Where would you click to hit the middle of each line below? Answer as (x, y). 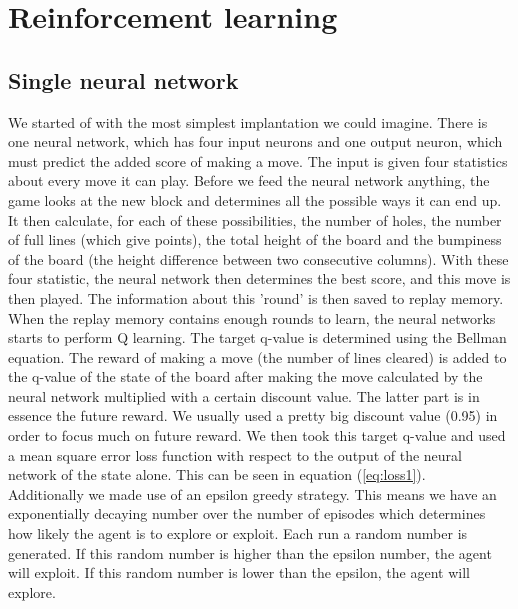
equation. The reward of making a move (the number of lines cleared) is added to (257, 356)
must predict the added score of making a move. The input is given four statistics (258, 160)
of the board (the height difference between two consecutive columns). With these (258, 258)
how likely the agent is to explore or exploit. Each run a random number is (238, 533)
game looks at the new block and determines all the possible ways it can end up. (255, 199)
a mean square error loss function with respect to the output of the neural (235, 454)
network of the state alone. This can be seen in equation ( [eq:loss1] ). (217, 474)
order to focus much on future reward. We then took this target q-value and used (257, 435)
